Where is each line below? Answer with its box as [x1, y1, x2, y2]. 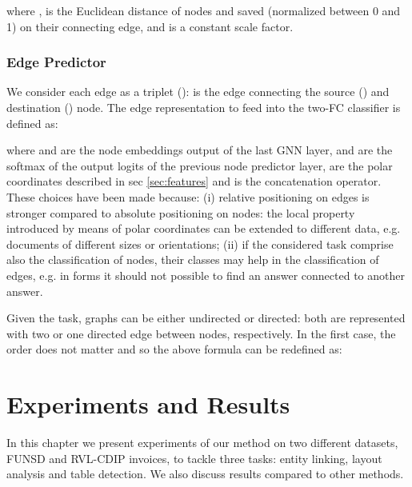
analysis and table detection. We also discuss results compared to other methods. [6, 465, 404, 482]
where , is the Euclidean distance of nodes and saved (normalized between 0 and [6, 2, 401, 18]
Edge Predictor [6, 52, 106, 72]
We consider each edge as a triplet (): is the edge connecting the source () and [6, 83, 390, 100]
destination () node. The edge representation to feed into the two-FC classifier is [6, 99, 401, 115]
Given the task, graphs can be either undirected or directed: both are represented [6, 309, 406, 326]
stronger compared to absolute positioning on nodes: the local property [6, 204, 355, 221]
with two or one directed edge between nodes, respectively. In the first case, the [6, 325, 396, 341]
